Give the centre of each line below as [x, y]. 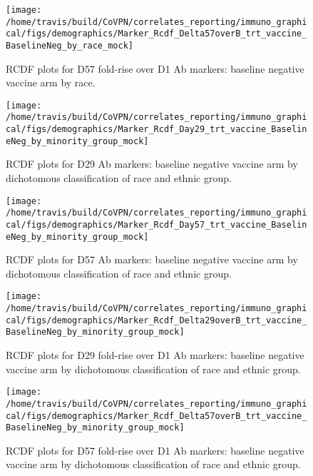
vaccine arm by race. [51, 82]
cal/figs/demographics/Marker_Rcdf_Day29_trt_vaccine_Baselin [156, 130]
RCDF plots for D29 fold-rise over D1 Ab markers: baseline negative [155, 355]
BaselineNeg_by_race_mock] [70, 45]
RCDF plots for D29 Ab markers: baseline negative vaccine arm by [152, 164]
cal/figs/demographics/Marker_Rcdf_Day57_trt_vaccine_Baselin [156, 224]
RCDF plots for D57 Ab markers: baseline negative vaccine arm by [152, 259]
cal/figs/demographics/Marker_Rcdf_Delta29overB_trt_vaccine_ [156, 320]
